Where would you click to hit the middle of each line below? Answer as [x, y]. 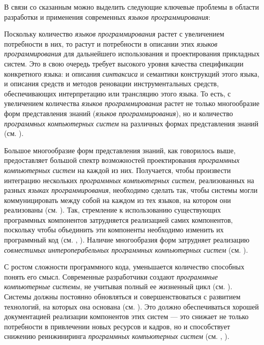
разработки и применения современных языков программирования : [107, 16]
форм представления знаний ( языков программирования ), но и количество [119, 113]
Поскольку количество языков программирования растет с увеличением [114, 34]
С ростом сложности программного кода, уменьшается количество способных [124, 267]
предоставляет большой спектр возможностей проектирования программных [122, 160]
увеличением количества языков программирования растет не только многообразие [132, 103]
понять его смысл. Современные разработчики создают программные [111, 276]
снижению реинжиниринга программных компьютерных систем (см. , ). [117, 336]
